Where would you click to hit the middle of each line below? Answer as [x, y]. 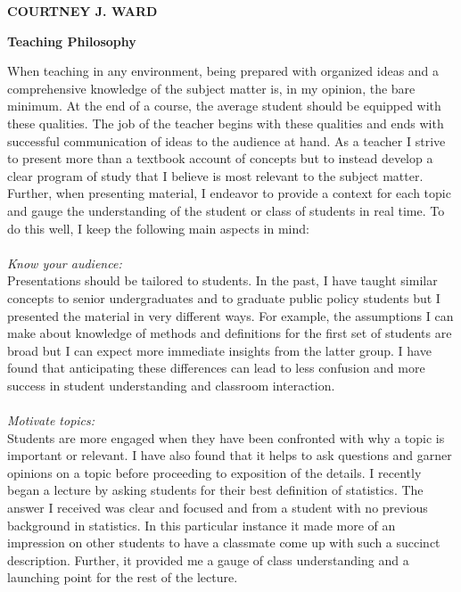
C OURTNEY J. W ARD [82, 11]
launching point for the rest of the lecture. [123, 577]
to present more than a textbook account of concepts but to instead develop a [220, 158]
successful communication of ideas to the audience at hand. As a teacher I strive [226, 140]
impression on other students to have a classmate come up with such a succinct [224, 543]
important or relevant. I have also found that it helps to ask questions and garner [230, 455]
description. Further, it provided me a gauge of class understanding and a [208, 559]
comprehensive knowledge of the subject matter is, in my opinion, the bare [211, 88]
